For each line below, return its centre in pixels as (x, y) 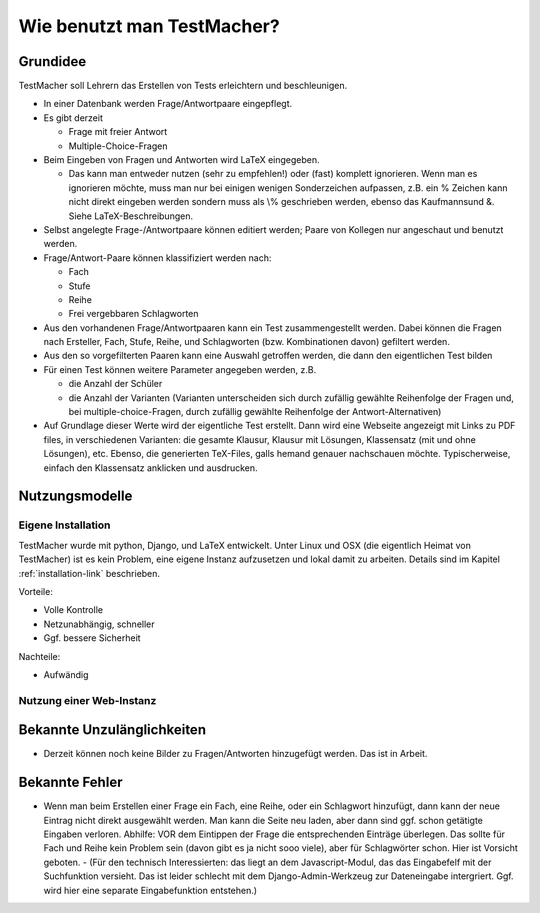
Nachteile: (39, 656)
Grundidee (52, 61)
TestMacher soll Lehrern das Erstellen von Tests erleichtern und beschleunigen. (183, 86)
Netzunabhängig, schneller (99, 624)
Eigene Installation (64, 525)
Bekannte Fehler (70, 782)
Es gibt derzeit (73, 117)
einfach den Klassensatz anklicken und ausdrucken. (151, 467)
